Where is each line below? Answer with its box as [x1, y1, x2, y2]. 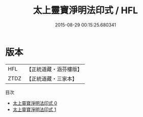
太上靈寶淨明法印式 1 [12, 106, 56, 112]
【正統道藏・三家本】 [26, 75, 78, 82]
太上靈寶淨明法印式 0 [12, 100, 58, 106]
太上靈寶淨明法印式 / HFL [33, 5, 138, 16]
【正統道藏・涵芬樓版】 [26, 66, 83, 73]
